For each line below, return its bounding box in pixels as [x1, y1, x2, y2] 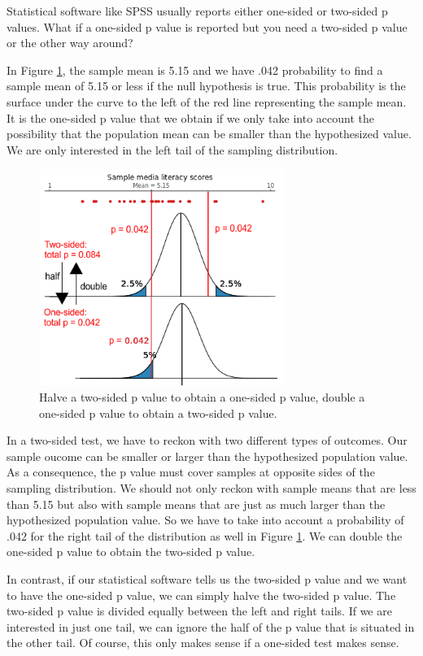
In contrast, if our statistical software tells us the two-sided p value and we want [7, 571, 408, 588]
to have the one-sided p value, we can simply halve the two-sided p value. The [7, 586, 396, 603]
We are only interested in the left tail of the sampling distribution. [7, 141, 338, 158]
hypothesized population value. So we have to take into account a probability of [7, 511, 404, 528]
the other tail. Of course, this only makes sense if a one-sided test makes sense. [7, 634, 399, 651]
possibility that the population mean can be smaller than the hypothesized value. [7, 125, 412, 142]
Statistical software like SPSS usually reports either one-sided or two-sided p [7, 2, 388, 19]
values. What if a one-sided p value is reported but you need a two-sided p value [7, 18, 408, 35]
